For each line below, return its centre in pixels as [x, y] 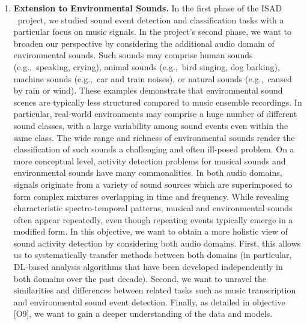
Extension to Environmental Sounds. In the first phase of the [136, 8]
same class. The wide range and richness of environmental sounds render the [154, 137]
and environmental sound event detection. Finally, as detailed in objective [149, 301]
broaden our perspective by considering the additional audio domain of [144, 43]
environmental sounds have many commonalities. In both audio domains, [148, 172]
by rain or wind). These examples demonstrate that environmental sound [148, 90]
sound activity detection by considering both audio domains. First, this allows [157, 243]
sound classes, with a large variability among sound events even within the [151, 125]
